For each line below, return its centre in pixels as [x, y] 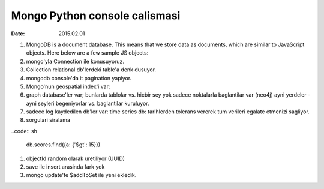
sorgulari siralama [48, 120]
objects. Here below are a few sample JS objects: [87, 53]
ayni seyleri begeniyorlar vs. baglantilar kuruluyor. [88, 103]
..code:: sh [24, 131]
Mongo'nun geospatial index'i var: [68, 86]
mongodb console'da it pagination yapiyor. [79, 78]
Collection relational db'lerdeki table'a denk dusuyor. [91, 70]
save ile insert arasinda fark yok [65, 167]
